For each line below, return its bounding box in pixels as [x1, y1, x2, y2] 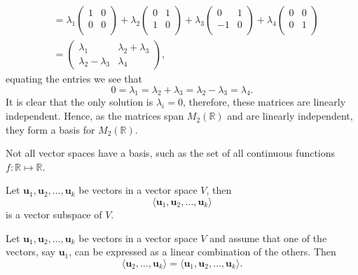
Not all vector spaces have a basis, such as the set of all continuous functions [6, 146, 336, 160]
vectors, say [6, 244, 55, 259]
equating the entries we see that [6, 71, 142, 86]
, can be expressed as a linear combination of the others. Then [69, 244, 336, 259]
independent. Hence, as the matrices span [6, 108, 184, 123]
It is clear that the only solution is [6, 94, 153, 109]
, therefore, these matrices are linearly [182, 94, 346, 109]
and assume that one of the [209, 230, 327, 245]
